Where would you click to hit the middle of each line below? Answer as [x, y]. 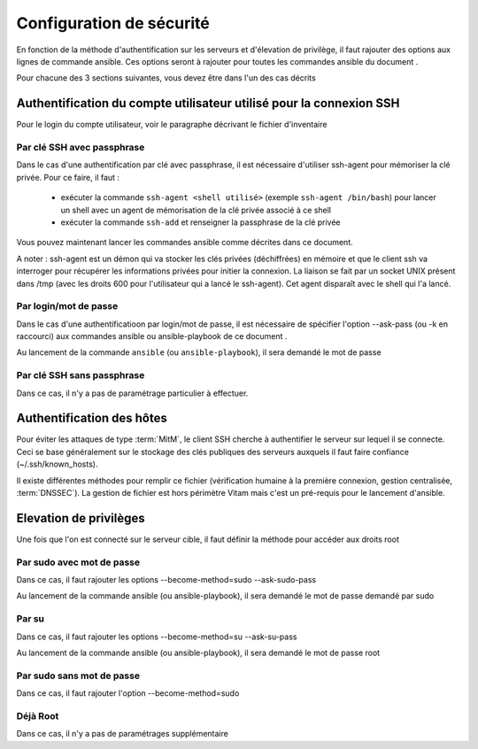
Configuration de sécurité [113, 23]
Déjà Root [38, 715]
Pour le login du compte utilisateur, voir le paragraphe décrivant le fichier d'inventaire [172, 125]
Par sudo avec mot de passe [78, 562]
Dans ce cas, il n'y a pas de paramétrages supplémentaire [123, 734]
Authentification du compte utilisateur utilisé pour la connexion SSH [208, 103]
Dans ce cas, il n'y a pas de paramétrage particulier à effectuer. [132, 393]
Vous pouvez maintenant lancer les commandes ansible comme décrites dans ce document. [185, 243]
